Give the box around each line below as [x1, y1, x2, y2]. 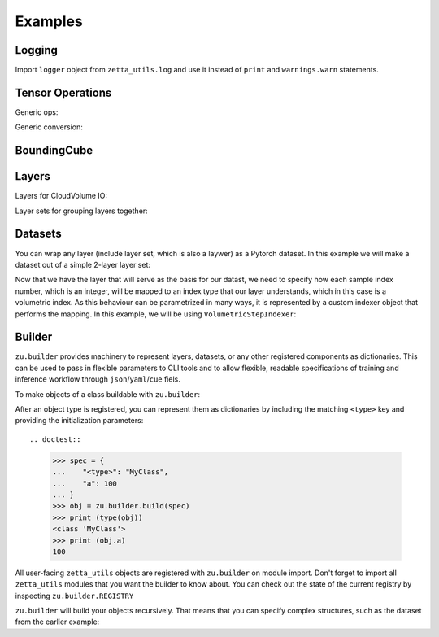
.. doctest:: [29, 434, 81, 443]
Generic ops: [15, 107, 59, 117]
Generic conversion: [15, 122, 83, 132]
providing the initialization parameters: [15, 416, 144, 425]
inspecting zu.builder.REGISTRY [15, 591, 134, 600]
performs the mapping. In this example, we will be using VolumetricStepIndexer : [15, 309, 297, 319]
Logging [15, 43, 59, 57]
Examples [15, 12, 83, 30]
